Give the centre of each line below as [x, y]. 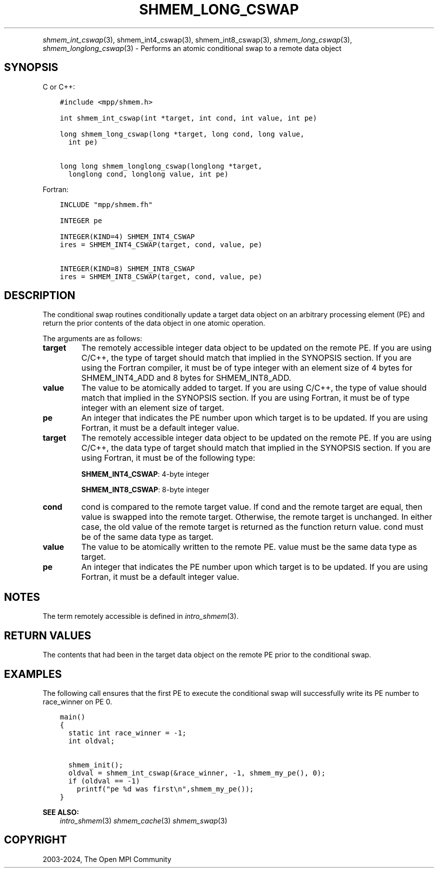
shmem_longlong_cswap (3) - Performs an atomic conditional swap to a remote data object [192, 48]
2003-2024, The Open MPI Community [107, 859]
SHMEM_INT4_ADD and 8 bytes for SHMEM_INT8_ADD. [186, 378]
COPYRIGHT [35, 840]
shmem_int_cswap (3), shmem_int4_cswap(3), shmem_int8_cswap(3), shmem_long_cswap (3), [197, 40]
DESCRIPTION [40, 296]
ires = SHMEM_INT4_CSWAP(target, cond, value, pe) [161, 244]
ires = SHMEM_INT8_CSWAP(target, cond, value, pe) [161, 276]
